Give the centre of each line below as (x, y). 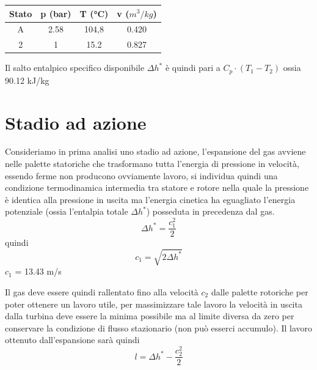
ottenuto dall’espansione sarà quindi (72, 340)
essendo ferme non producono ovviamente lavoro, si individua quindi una (141, 175)
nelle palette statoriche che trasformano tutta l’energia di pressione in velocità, (152, 164)
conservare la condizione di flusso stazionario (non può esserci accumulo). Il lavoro (159, 327)
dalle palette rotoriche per (260, 292)
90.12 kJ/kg (27, 80)
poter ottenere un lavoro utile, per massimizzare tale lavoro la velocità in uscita (154, 304)
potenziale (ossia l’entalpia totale (67, 211)
